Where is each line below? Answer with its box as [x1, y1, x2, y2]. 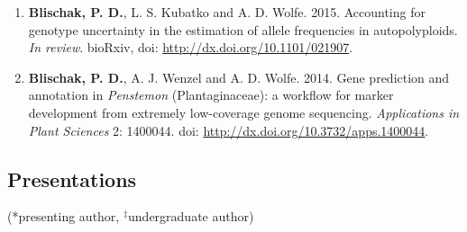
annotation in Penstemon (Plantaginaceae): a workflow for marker [28, 85, 394, 104]
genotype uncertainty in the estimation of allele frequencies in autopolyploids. [28, 20, 458, 39]
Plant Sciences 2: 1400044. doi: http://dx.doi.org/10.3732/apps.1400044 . [28, 120, 429, 139]
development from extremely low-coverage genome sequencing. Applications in [28, 103, 460, 121]
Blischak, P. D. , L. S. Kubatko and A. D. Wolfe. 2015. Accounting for [28, 3, 426, 21]
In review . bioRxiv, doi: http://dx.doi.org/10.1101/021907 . [28, 38, 353, 57]
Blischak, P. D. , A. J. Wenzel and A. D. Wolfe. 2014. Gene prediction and [28, 67, 450, 86]
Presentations [7, 165, 137, 192]
